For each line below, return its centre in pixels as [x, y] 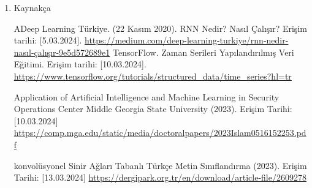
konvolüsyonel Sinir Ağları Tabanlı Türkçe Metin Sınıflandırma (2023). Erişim [160, 165]
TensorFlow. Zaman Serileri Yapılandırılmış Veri [203, 52]
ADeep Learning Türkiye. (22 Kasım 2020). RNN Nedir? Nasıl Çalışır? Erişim [160, 28]
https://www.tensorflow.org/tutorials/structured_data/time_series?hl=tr [153, 76]
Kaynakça [32, 7]
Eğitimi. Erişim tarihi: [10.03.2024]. [80, 64]
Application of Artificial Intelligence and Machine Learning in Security [146, 96]
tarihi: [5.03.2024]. [48, 40]
